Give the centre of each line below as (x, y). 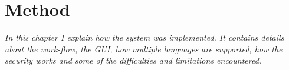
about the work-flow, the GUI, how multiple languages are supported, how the (144, 49)
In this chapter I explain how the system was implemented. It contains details (144, 37)
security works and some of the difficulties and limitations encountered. (133, 60)
